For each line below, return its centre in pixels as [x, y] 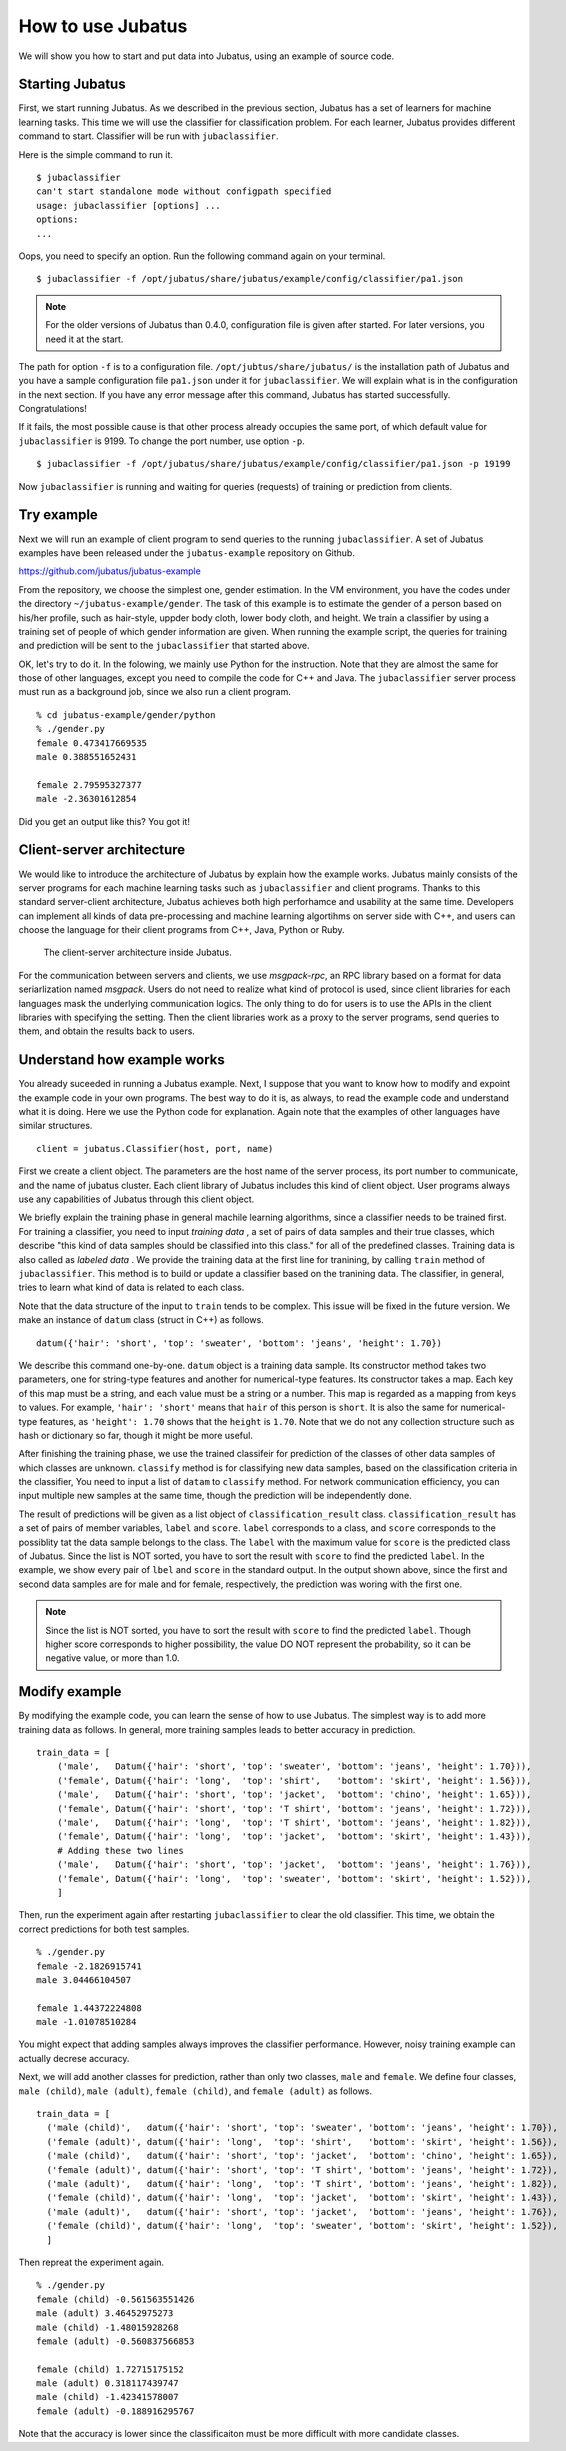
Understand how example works [121, 1060]
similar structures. [55, 1126]
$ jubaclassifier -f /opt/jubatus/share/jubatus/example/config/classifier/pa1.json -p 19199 [273, 464]
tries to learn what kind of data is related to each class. [131, 1287]
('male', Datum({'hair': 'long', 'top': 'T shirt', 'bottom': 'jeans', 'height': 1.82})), [294, 1823]
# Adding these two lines [120, 1850]
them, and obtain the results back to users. [106, 1031]
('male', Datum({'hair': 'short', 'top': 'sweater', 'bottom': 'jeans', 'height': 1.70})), [294, 1766]
